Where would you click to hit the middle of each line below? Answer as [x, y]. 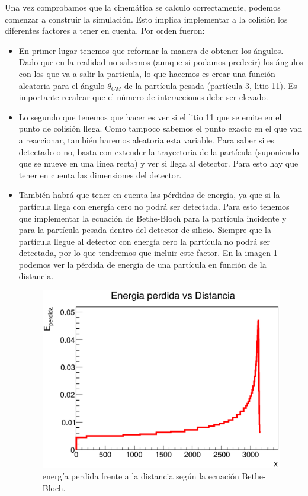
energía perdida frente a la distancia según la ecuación [141, 476]
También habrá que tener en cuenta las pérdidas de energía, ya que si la [149, 195]
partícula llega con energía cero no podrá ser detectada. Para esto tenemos [154, 206]
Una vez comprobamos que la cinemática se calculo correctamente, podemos [143, 7]
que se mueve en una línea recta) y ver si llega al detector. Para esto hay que [158, 163]
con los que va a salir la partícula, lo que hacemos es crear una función [147, 73]
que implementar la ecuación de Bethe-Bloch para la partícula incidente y [153, 218]
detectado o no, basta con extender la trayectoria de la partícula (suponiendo [159, 151]
